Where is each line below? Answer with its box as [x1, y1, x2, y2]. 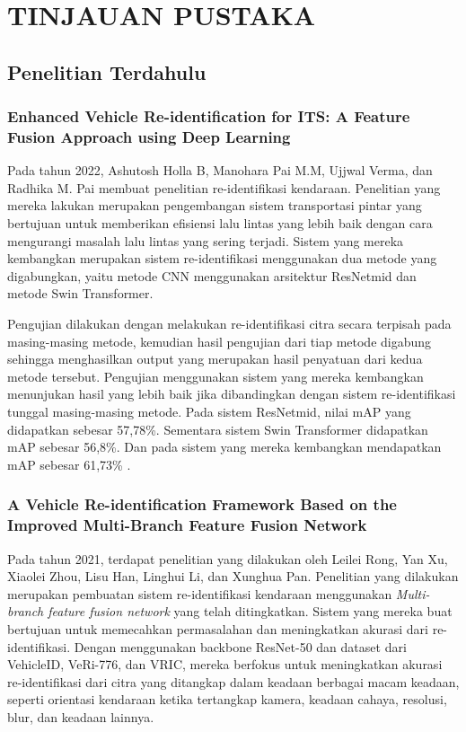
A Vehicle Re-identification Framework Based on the [7, 493, 397, 516]
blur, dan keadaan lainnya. [7, 707, 154, 726]
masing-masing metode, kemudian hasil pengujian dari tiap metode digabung [7, 331, 432, 350]
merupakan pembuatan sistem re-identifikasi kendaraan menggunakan [7, 584, 392, 603]
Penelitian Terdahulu [7, 57, 207, 85]
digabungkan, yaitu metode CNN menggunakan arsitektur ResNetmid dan [7, 266, 417, 285]
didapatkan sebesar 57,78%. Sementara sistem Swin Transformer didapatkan [7, 419, 428, 438]
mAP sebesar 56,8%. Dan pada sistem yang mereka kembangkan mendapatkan [7, 437, 442, 456]
